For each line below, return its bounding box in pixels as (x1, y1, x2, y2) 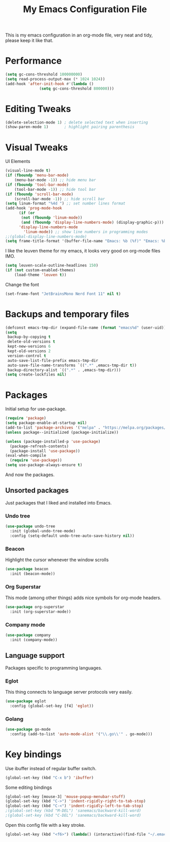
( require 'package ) (5, 416, 47, 421)
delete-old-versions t (7, 339, 56, 345)
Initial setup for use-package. (5, 406, 67, 412)
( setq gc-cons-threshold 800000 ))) (39, 86, 114, 91)
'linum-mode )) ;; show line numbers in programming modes (23, 229, 148, 234)
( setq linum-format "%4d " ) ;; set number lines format (5, 201, 125, 206)
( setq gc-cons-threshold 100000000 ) (5, 72, 82, 77)
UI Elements (5, 158, 30, 164)
